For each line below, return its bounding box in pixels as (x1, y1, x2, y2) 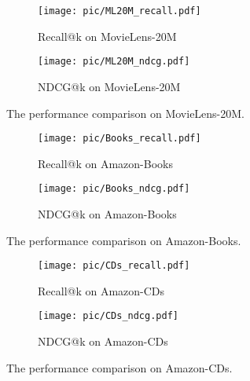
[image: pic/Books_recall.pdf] (38, 133, 201, 145)
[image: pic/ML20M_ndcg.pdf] (38, 56, 190, 68)
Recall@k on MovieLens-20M (38, 27, 177, 44)
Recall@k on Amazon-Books (38, 155, 173, 171)
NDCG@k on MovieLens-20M (38, 78, 181, 94)
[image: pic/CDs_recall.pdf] (38, 260, 190, 272)
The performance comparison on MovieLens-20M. (6, 104, 245, 121)
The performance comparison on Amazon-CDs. (6, 359, 233, 376)
